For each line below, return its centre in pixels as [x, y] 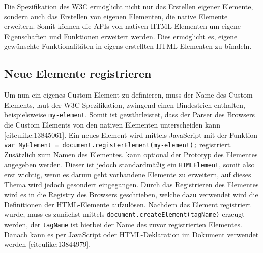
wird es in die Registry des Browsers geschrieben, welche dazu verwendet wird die [131, 194]
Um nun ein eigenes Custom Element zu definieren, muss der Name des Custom [128, 95]
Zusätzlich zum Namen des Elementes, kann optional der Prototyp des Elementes [131, 154]
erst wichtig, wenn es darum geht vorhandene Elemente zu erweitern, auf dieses [128, 175]
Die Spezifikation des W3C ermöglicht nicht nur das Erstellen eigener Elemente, [129, 6]
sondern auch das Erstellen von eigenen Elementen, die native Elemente [116, 16]
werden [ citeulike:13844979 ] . [48, 244]
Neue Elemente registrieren [78, 73]
